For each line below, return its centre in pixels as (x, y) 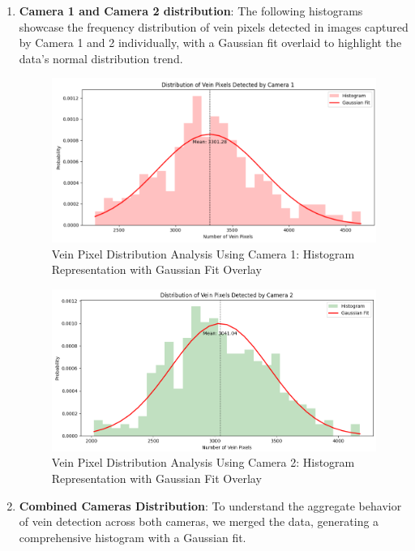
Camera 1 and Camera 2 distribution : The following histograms (191, 11)
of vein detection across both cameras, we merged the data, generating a (199, 521)
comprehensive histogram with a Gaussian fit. (133, 537)
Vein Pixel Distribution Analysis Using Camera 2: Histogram (203, 462)
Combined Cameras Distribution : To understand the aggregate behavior (210, 505)
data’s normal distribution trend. (101, 58)
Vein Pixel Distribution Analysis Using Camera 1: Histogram (203, 253)
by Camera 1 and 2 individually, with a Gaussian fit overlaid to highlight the (210, 43)
